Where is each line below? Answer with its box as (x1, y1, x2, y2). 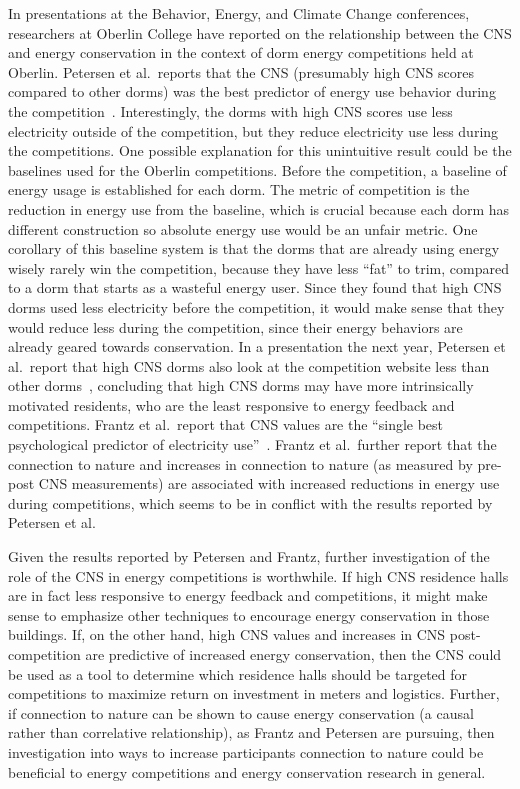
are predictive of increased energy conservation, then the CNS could (85, 644, 502, 664)
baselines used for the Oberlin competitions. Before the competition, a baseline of (8, 159, 507, 180)
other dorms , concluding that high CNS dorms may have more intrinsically (8, 375, 474, 396)
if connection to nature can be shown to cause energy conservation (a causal (8, 702, 474, 723)
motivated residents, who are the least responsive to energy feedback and (8, 394, 455, 415)
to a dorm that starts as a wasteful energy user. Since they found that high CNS (8, 277, 502, 298)
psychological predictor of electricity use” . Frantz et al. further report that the (8, 434, 497, 455)
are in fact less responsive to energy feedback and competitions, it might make (8, 585, 488, 606)
